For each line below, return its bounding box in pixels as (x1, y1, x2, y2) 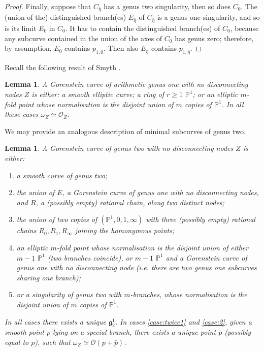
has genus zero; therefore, (175, 33, 254, 43)
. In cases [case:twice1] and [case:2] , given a (115, 316, 252, 327)
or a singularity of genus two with (16, 289, 122, 300)
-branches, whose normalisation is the (130, 289, 247, 300)
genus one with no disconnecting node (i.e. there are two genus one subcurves (16, 262, 257, 273)
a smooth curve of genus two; (16, 170, 108, 180)
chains (16, 225, 37, 236)
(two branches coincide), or (47, 252, 133, 263)
